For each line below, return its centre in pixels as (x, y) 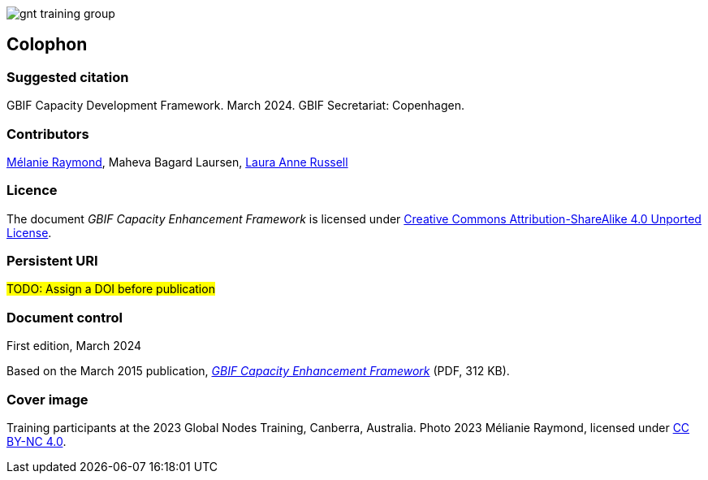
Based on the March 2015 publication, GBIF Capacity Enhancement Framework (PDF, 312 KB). (258, 371)
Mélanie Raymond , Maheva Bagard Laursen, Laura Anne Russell (177, 162)
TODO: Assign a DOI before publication (111, 289)
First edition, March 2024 (74, 346)
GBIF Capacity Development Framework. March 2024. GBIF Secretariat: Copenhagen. (235, 106)
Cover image (47, 399)
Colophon (47, 45)
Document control (65, 317)
